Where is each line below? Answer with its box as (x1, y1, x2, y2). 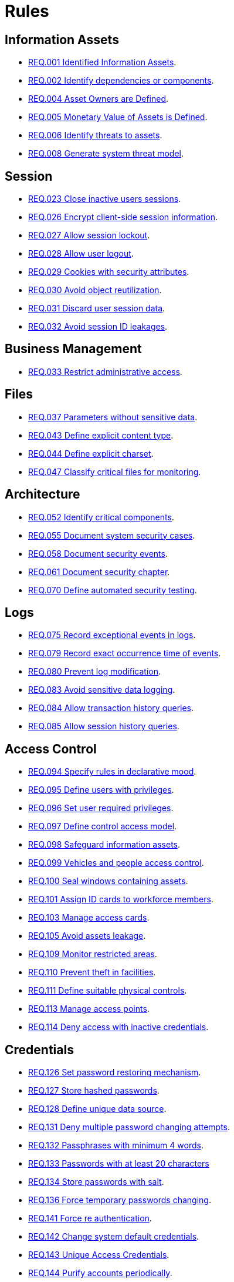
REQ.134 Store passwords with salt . (28, 1177, 164, 1187)
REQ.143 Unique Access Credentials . (28, 1250, 169, 1260)
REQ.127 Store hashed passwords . (28, 1085, 160, 1096)
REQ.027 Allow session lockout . (28, 230, 150, 241)
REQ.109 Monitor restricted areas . (28, 949, 157, 959)
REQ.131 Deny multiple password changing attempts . (28, 1122, 230, 1132)
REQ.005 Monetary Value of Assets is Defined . (28, 112, 208, 122)
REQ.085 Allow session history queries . (28, 721, 179, 732)
